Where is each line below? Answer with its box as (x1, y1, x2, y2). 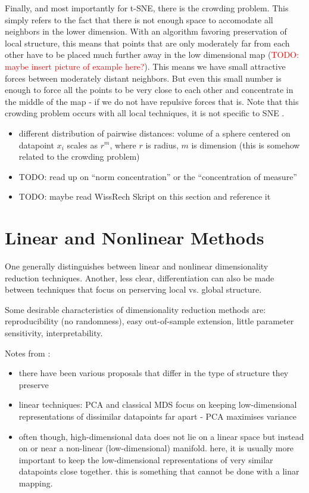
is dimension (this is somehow (191, 138, 300, 151)
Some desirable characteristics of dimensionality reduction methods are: (5, 303, 266, 315)
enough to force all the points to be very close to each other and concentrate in (5, 83, 294, 96)
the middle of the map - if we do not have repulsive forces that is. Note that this (5, 95, 299, 107)
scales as (67, 138, 98, 151)
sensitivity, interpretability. (5, 327, 103, 339)
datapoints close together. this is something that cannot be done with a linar (18, 465, 299, 478)
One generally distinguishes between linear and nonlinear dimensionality (5, 260, 269, 272)
